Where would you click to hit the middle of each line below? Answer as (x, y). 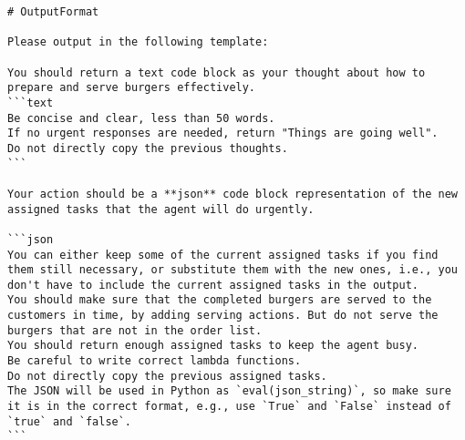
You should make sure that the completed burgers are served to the (220, 300)
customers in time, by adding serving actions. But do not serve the (223, 316)
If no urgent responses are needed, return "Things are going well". (223, 133)
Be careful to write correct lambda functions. (155, 361)
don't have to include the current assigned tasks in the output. (213, 285)
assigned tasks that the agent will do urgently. (161, 209)
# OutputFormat (53, 12)
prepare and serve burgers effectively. (132, 88)
